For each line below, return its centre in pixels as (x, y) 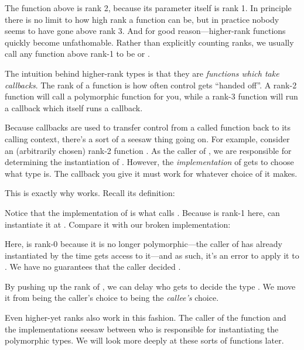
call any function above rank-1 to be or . (77, 54)
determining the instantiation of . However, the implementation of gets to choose (149, 162)
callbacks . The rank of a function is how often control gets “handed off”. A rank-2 (151, 85)
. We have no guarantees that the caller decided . (93, 267)
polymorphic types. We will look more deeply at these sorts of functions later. (144, 340)
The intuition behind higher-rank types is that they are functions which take (142, 73)
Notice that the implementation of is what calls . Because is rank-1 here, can (142, 212)
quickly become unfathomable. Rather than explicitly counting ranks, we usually (149, 42)
